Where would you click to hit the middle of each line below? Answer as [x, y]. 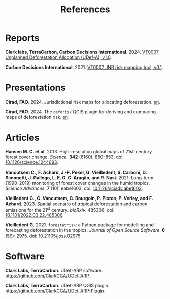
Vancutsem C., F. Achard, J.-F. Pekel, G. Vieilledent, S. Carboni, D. [76, 172]
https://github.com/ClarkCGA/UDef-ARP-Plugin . [55, 291]
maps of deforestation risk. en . [37, 117]
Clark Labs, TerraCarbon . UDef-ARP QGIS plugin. [57, 286]
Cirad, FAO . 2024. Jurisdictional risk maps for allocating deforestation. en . [83, 102]
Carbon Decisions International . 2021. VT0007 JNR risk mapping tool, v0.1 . [84, 67]
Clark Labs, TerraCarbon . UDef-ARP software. [54, 271]
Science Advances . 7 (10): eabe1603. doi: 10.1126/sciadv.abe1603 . [74, 188]
